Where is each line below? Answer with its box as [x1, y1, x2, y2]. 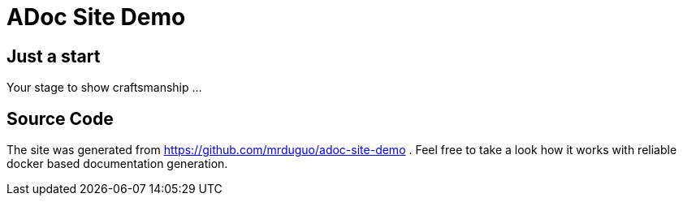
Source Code [6, 108, 114, 129]
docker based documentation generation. [6, 157, 228, 171]
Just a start [6, 45, 101, 67]
